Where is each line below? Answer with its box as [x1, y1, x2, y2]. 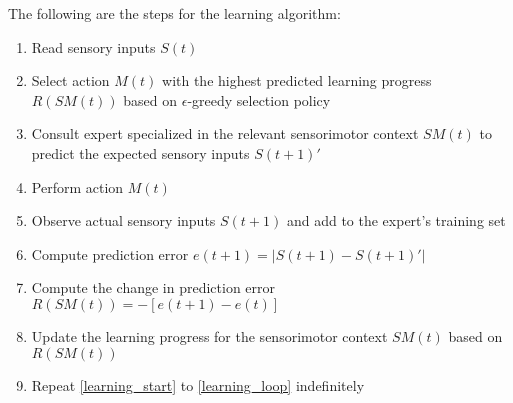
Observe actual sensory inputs [31, 210, 216, 231]
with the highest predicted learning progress [162, 70, 432, 91]
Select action [31, 70, 110, 91]
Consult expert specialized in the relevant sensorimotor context [31, 123, 419, 144]
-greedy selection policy [187, 89, 331, 110]
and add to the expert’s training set [286, 210, 506, 231]
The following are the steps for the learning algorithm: [8, 3, 341, 23]
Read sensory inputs [31, 36, 156, 57]
